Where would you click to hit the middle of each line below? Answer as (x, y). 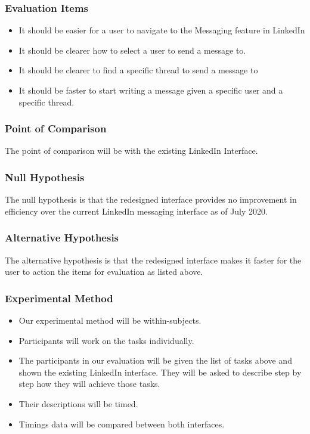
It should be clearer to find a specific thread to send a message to (138, 70)
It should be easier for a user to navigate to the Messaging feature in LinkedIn (162, 30)
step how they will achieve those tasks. (89, 384)
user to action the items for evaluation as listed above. (104, 272)
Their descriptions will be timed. (78, 404)
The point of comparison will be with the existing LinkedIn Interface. (131, 151)
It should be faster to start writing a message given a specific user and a (151, 90)
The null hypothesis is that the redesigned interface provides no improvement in (151, 199)
